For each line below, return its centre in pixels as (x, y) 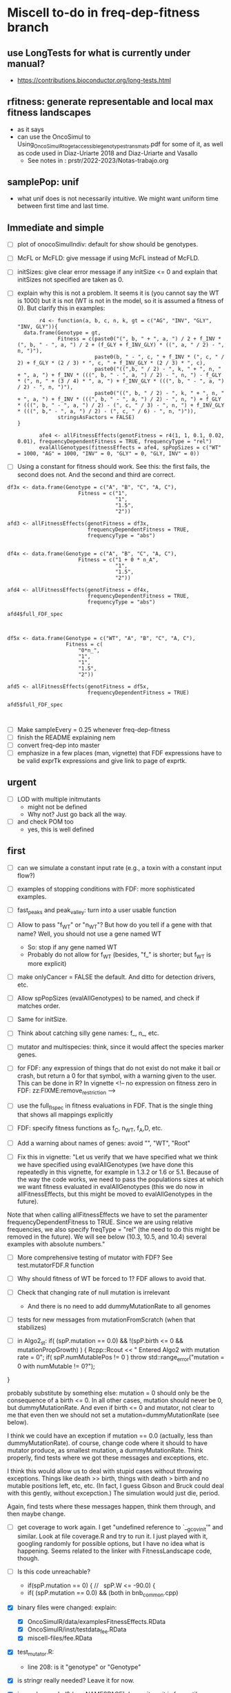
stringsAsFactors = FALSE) (96, 418)
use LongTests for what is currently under (99, 53)
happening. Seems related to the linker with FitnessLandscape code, (114, 1551)
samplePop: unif (43, 182)
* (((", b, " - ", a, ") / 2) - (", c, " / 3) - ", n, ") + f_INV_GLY (121, 405)
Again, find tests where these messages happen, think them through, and (111, 1506)
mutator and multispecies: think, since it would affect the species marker (120, 1047)
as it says (31, 129)
